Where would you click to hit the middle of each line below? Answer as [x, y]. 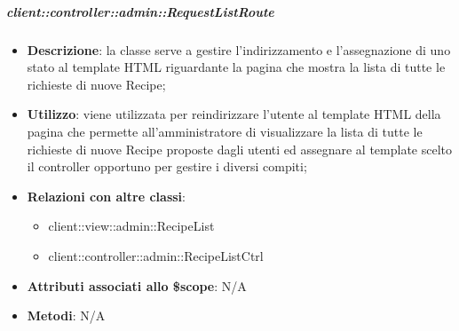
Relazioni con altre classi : [106, 196]
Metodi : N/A [66, 315]
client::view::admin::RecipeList [131, 226]
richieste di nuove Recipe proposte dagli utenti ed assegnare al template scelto [239, 149]
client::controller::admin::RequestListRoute [140, 11]
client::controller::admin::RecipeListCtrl [156, 255]
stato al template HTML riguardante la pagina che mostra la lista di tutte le [236, 67]
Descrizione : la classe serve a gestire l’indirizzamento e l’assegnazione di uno [239, 49]
